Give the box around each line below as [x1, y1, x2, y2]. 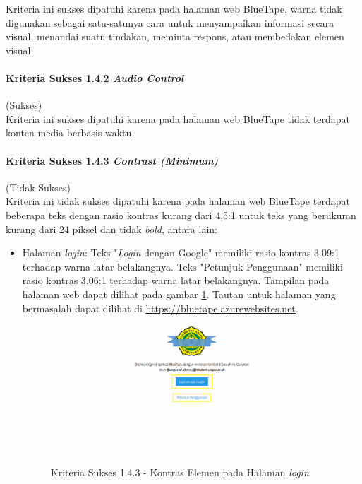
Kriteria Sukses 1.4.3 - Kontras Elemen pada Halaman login [50, 464, 309, 479]
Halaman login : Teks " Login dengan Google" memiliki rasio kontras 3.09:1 [22, 245, 339, 260]
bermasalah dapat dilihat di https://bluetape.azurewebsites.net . [22, 300, 298, 315]
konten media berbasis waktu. [6, 125, 135, 140]
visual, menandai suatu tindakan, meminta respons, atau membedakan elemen [6, 29, 344, 44]
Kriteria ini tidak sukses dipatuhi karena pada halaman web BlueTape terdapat [6, 194, 350, 208]
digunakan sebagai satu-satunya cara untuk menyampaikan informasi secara [6, 15, 334, 30]
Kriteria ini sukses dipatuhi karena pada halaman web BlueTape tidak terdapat [6, 111, 350, 126]
